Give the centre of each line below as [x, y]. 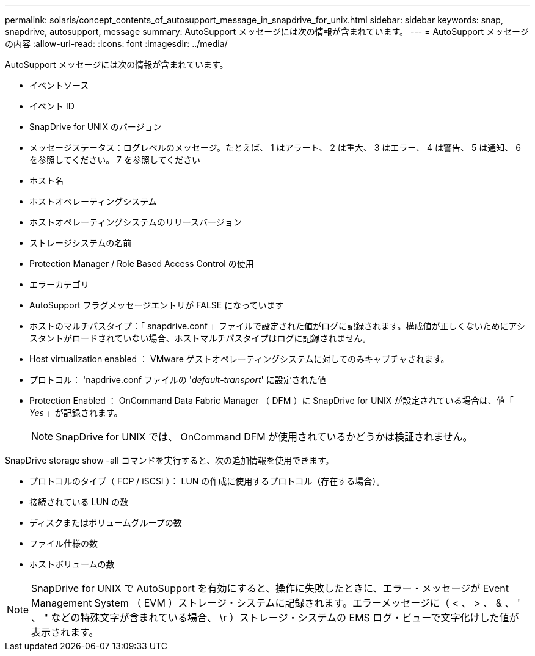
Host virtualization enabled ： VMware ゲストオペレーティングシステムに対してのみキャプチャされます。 [239, 359]
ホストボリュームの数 [72, 564]
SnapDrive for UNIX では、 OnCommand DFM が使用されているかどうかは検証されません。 [264, 437]
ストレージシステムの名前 [81, 243]
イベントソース [59, 85]
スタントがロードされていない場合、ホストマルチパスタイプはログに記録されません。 [200, 338]
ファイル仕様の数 [64, 543]
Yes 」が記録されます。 [76, 413]
